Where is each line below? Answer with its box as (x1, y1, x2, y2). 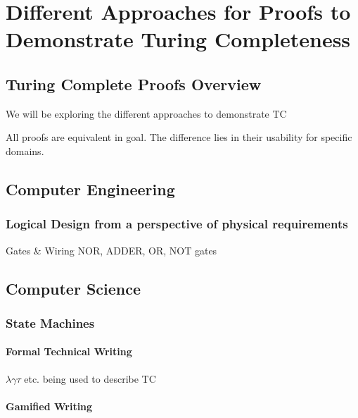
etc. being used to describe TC (24, 371, 156, 386)
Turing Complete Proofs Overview (6, 73, 262, 94)
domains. (6, 143, 44, 158)
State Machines (6, 314, 95, 331)
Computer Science (6, 277, 141, 299)
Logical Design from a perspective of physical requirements (6, 215, 348, 233)
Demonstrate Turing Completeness (6, 25, 351, 54)
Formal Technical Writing (6, 344, 132, 359)
